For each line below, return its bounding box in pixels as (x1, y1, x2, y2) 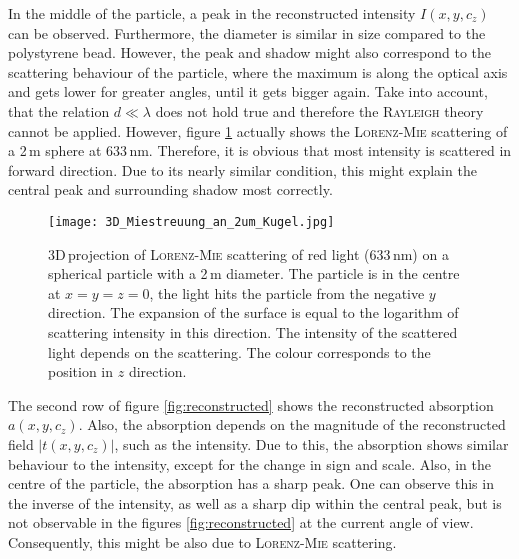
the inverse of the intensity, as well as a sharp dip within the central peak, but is (8, 492, 502, 513)
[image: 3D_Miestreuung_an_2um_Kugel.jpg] (48, 214, 335, 229)
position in (48, 361, 114, 382)
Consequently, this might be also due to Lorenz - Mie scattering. (8, 531, 397, 552)
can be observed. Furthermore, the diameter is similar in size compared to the (8, 22, 486, 43)
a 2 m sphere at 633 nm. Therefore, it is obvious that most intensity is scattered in (8, 140, 512, 161)
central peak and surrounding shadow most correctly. (8, 179, 333, 200)
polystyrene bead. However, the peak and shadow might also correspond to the (8, 42, 492, 63)
